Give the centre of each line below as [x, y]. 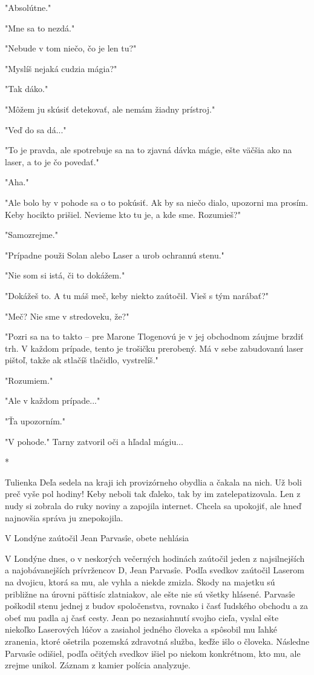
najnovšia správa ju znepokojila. [64, 517]
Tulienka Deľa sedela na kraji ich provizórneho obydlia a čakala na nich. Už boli [153, 482]
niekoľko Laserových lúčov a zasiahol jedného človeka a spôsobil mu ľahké [141, 629]
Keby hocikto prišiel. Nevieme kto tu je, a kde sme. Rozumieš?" [123, 214]
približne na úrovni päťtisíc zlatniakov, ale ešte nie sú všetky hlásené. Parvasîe [150, 594]
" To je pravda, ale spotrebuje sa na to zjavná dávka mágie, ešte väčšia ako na [149, 150]
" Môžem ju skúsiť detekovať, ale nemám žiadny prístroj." [110, 109]
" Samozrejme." [31, 235]
